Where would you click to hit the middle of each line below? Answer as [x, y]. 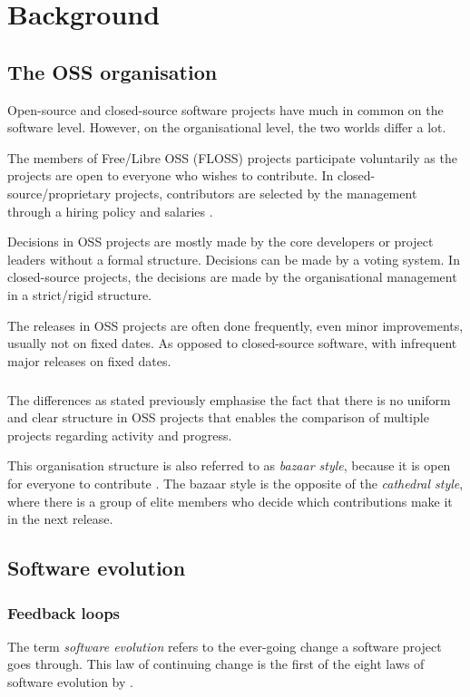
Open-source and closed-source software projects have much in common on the [225, 109]
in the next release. [60, 519]
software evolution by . [70, 682]
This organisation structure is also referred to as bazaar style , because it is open [229, 465]
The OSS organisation [113, 71]
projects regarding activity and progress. [120, 435]
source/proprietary [59, 193]
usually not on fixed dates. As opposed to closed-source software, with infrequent [232, 343]
